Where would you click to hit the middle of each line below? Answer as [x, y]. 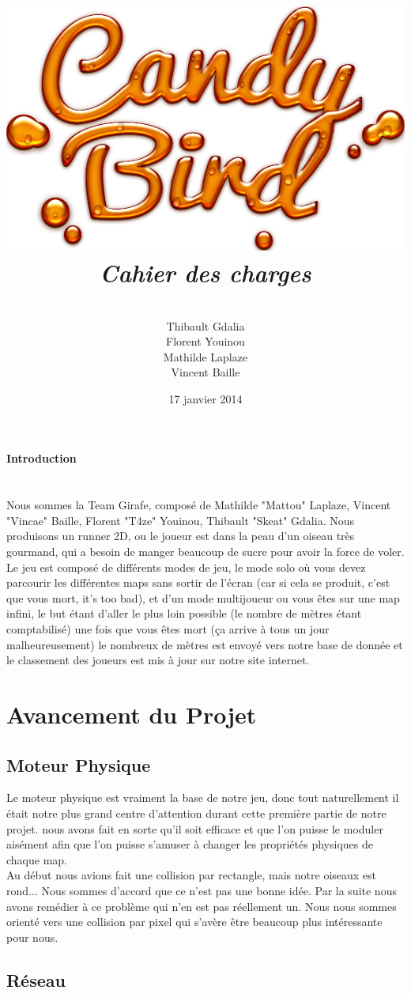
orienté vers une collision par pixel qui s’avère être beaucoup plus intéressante [194, 922]
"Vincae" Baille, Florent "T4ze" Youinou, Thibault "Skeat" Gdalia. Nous [180, 520]
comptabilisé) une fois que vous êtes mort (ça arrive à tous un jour [168, 629]
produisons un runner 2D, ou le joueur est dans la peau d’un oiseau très [181, 536]
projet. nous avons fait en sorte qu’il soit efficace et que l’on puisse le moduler [195, 828]
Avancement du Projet [132, 714]
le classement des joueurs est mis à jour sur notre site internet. [158, 660]
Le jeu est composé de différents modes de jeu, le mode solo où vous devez [186, 567]
